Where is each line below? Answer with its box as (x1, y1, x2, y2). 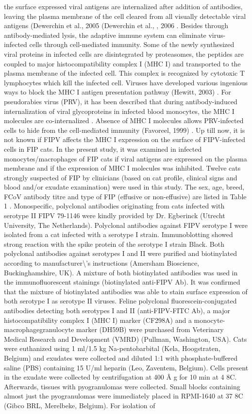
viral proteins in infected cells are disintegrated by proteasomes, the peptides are (4, 48, 244, 59)
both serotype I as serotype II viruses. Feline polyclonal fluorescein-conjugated (4, 296, 237, 306)
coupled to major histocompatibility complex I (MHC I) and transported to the (4, 58, 241, 68)
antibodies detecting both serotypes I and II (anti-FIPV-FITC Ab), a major (4, 305, 231, 315)
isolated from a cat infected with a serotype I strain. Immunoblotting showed (4, 229, 233, 239)
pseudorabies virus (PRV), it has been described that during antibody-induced (4, 96, 237, 106)
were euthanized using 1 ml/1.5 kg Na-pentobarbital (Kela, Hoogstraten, (4, 343, 220, 353)
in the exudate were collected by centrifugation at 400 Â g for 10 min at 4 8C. (4, 372, 237, 382)
